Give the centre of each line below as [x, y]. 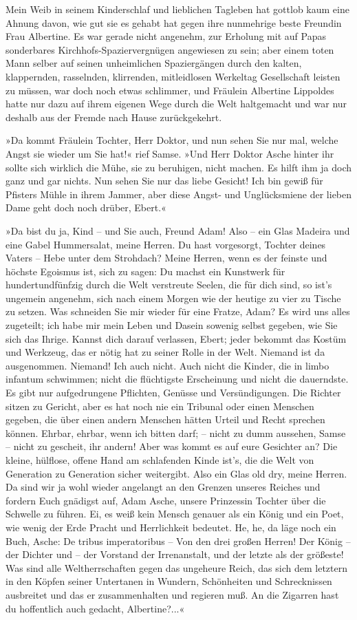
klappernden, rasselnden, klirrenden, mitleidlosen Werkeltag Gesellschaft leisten [173, 76]
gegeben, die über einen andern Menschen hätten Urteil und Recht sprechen [165, 419]
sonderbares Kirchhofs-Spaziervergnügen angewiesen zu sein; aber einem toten [170, 49]
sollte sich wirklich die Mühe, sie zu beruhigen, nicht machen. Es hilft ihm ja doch [179, 167]
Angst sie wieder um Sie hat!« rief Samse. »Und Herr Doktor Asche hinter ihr [170, 153]
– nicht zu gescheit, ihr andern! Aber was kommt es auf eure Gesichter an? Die [172, 446]
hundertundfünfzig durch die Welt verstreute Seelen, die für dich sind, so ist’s [169, 285]
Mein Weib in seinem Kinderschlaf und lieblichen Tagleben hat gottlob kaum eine [177, 9]
